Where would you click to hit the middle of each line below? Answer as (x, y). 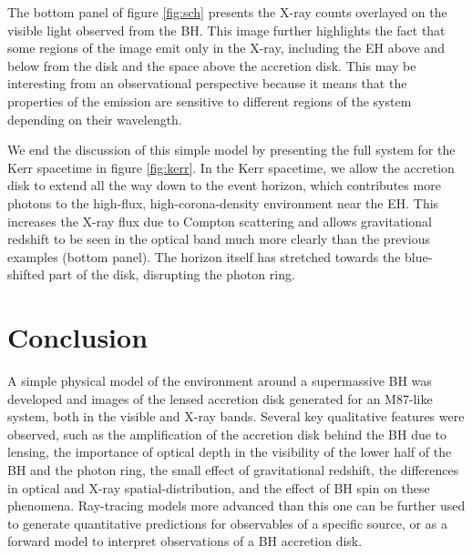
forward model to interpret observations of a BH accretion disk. (185, 541)
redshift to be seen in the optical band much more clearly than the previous (219, 239)
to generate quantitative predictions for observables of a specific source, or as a (227, 523)
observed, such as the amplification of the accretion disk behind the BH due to (227, 434)
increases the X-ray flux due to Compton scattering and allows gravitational (220, 221)
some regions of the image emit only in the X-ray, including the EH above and (226, 48)
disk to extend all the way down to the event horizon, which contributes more (224, 185)
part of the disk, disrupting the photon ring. (172, 274)
